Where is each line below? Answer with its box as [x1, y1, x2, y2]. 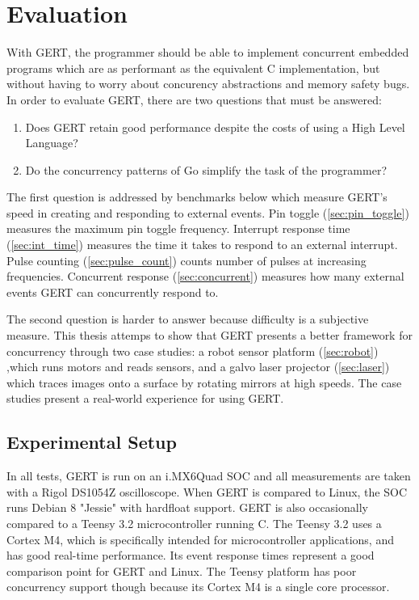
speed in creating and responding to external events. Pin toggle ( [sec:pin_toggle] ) [6, 204, 409, 221]
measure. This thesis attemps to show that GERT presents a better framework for [6, 327, 413, 344]
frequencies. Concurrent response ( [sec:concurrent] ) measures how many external [6, 268, 404, 285]
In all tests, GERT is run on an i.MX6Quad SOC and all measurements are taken [6, 467, 411, 484]
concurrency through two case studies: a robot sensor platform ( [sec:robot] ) [6, 342, 379, 359]
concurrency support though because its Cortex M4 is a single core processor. [6, 578, 390, 595]
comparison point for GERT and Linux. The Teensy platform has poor [6, 562, 357, 579]
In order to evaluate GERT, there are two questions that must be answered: [6, 91, 382, 108]
